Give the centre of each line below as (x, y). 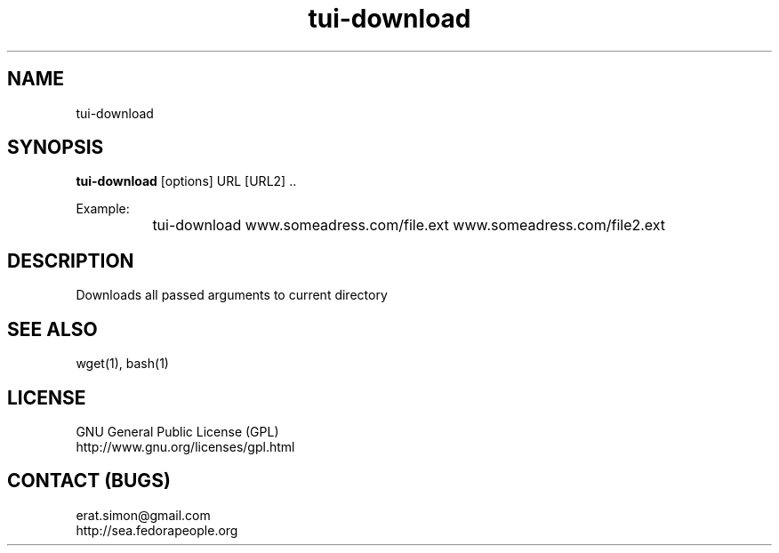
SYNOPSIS (56, 148)
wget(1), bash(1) (122, 364)
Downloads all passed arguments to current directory (232, 295)
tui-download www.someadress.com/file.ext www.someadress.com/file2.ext (409, 225)
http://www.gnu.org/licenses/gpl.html (185, 446)
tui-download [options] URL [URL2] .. (186, 181)
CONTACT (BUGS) (89, 481)
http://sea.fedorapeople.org (157, 530)
